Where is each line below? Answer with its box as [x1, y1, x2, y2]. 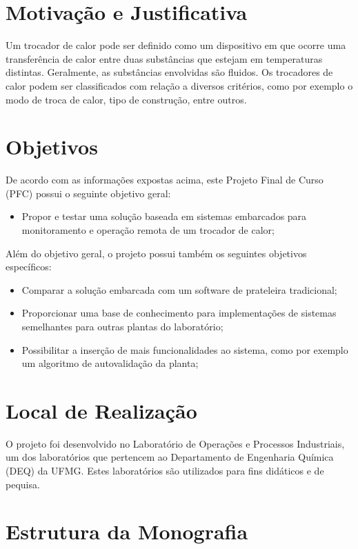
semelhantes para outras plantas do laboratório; [21, 319, 223, 333]
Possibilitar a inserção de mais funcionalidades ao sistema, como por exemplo [21, 342, 348, 357]
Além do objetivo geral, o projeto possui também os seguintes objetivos [6, 246, 307, 260]
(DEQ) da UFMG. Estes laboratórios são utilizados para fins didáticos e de [6, 463, 324, 478]
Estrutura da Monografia [6, 517, 248, 546]
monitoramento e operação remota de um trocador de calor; [21, 223, 275, 237]
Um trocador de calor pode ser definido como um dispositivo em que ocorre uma [6, 38, 346, 52]
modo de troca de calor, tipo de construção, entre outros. [6, 92, 247, 106]
